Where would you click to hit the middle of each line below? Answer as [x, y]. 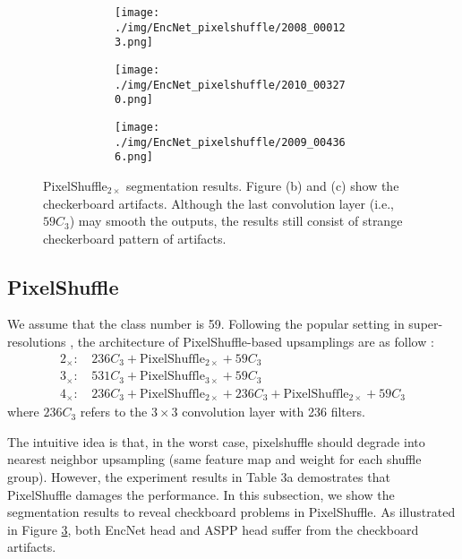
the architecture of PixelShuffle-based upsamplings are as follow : [256, 342]
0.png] [134, 100]
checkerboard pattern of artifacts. [135, 238]
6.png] [134, 157]
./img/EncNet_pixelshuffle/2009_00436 [230, 142]
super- [426, 324]
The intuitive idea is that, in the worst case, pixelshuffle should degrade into [216, 441]
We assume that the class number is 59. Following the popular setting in [206, 324]
